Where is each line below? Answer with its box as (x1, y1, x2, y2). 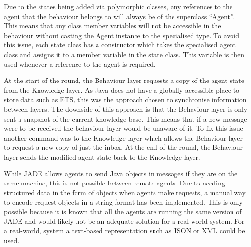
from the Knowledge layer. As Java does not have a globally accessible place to (4, 84, 240, 95)
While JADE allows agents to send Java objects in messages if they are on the (4, 168, 238, 178)
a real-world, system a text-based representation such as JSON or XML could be (4, 226, 245, 236)
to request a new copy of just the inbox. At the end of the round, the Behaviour (4, 142, 243, 152)
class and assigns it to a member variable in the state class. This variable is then (4, 49, 245, 59)
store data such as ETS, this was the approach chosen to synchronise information (4, 94, 247, 104)
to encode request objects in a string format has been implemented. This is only (4, 197, 243, 207)
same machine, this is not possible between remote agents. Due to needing (4, 178, 225, 188)
